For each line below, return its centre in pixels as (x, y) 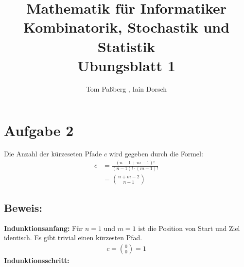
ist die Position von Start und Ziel (189, 228)
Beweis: (23, 207)
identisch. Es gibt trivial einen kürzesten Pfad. (73, 238)
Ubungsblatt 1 (126, 65)
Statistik (126, 46)
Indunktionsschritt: (37, 260)
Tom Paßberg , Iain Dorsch (126, 88)
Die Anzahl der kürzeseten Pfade (53, 154)
